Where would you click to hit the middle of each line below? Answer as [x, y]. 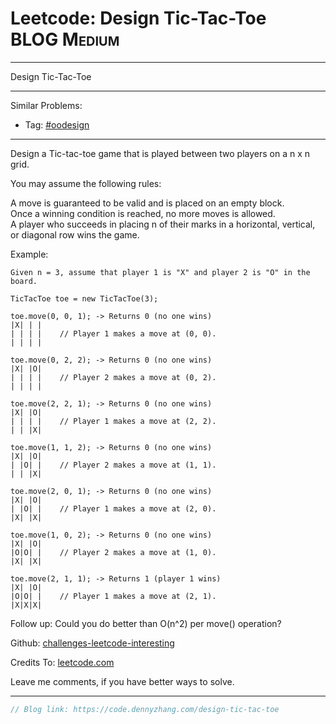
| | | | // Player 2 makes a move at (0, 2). [113, 377]
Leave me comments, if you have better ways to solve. [122, 681]
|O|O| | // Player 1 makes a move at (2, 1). [113, 596]
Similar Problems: [46, 105]
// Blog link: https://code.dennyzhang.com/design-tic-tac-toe [145, 709]
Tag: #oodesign [57, 124]
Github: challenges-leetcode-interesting [92, 643]
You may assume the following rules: [86, 183]
